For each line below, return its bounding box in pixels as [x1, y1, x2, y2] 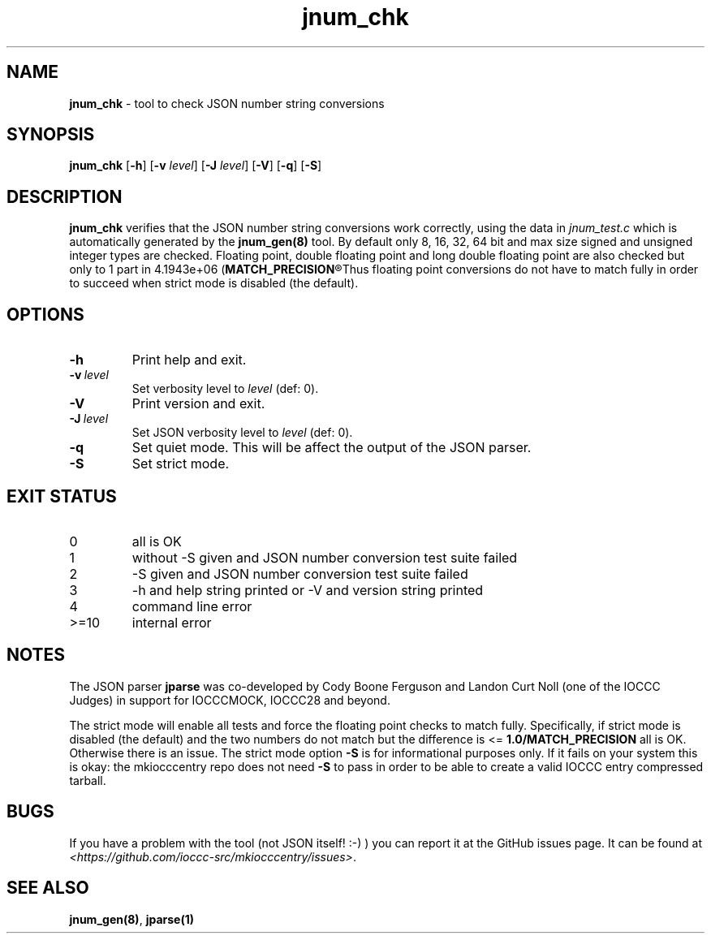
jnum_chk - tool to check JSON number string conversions [69, 96, 385, 110]
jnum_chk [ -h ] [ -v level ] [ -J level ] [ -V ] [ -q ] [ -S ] [69, 158, 322, 173]
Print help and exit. [131, 351, 247, 369]
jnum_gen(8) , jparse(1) [69, 912, 194, 926]
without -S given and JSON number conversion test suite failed [131, 549, 518, 566]
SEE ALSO [6, 877, 89, 899]
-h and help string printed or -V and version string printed [131, 581, 484, 598]
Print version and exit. [131, 395, 265, 412]
